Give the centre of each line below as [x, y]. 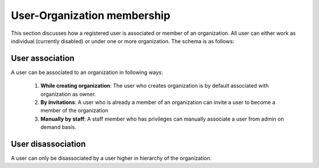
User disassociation [48, 144]
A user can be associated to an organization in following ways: [87, 72]
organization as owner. [68, 94]
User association [43, 58]
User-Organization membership [91, 15]
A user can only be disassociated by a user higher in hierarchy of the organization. [111, 158]
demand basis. [58, 127]
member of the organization [74, 111]
